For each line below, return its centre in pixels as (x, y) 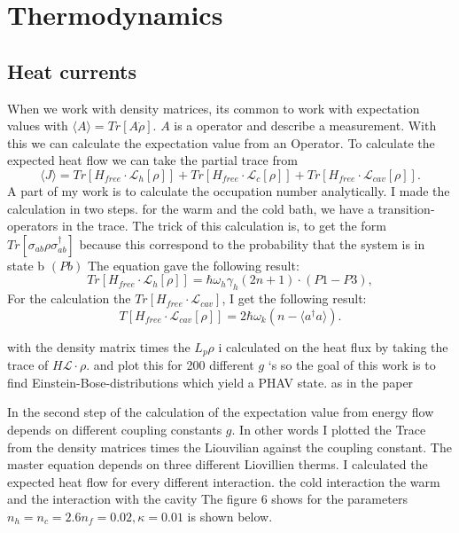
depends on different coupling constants (115, 429)
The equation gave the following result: (193, 265)
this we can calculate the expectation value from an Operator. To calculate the (221, 142)
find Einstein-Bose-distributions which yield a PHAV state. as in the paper (210, 382)
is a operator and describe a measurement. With (305, 125)
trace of (28, 365)
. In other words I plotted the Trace (329, 429)
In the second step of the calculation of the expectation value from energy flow (221, 412)
